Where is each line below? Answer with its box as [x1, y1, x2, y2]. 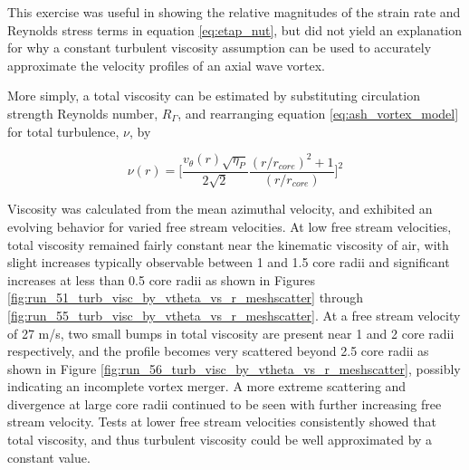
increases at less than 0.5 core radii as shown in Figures [7, 270, 315, 289]
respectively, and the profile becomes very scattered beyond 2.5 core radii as [7, 341, 429, 360]
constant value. [7, 447, 91, 466]
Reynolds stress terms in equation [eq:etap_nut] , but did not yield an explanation [7, 20, 462, 39]
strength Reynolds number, [7, 103, 158, 122]
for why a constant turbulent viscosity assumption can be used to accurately [7, 38, 432, 57]
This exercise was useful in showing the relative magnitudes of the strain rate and [7, 3, 461, 21]
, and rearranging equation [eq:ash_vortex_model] [177, 103, 459, 122]
